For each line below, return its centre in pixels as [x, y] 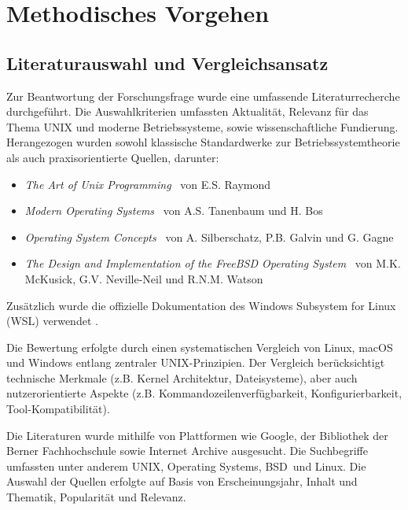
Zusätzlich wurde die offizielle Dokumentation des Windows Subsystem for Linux [201, 305]
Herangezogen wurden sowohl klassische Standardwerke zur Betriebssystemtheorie [203, 142]
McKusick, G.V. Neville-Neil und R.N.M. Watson [144, 278]
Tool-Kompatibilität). [58, 409]
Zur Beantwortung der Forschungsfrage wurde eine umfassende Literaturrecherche [203, 96]
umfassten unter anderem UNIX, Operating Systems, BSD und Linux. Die [186, 466]
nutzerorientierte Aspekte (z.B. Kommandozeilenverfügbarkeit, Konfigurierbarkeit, [204, 393]
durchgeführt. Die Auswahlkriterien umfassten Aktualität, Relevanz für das [187, 111]
